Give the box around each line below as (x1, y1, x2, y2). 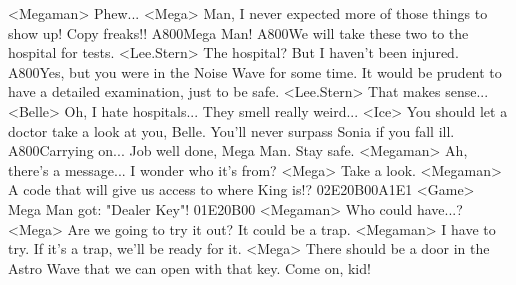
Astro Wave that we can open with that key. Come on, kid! (8, 257, 371, 278)
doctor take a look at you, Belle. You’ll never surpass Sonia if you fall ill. (8, 120, 455, 141)
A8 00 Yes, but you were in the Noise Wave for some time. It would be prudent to (8, 61, 502, 82)
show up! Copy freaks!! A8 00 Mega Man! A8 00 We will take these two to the (8, 22, 469, 43)
